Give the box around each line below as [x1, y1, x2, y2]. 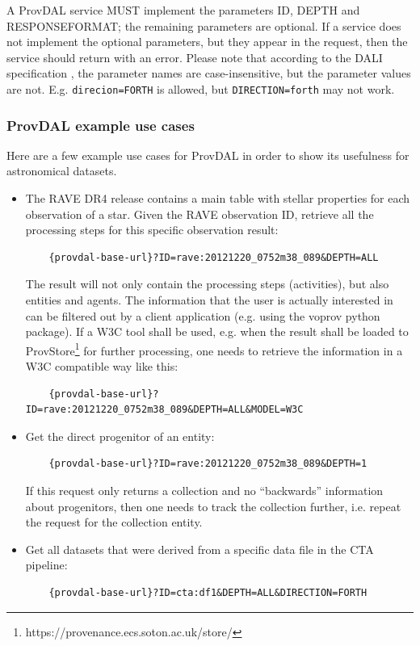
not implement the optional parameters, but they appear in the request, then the [6, 33, 408, 50]
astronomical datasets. [6, 162, 117, 179]
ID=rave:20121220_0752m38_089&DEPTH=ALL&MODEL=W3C [25, 404, 304, 416]
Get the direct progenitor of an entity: [25, 427, 215, 444]
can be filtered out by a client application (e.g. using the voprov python [25, 307, 380, 324]
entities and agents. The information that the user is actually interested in [25, 292, 393, 308]
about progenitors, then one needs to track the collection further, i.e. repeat [25, 497, 401, 514]
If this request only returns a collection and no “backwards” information [25, 482, 384, 498]
